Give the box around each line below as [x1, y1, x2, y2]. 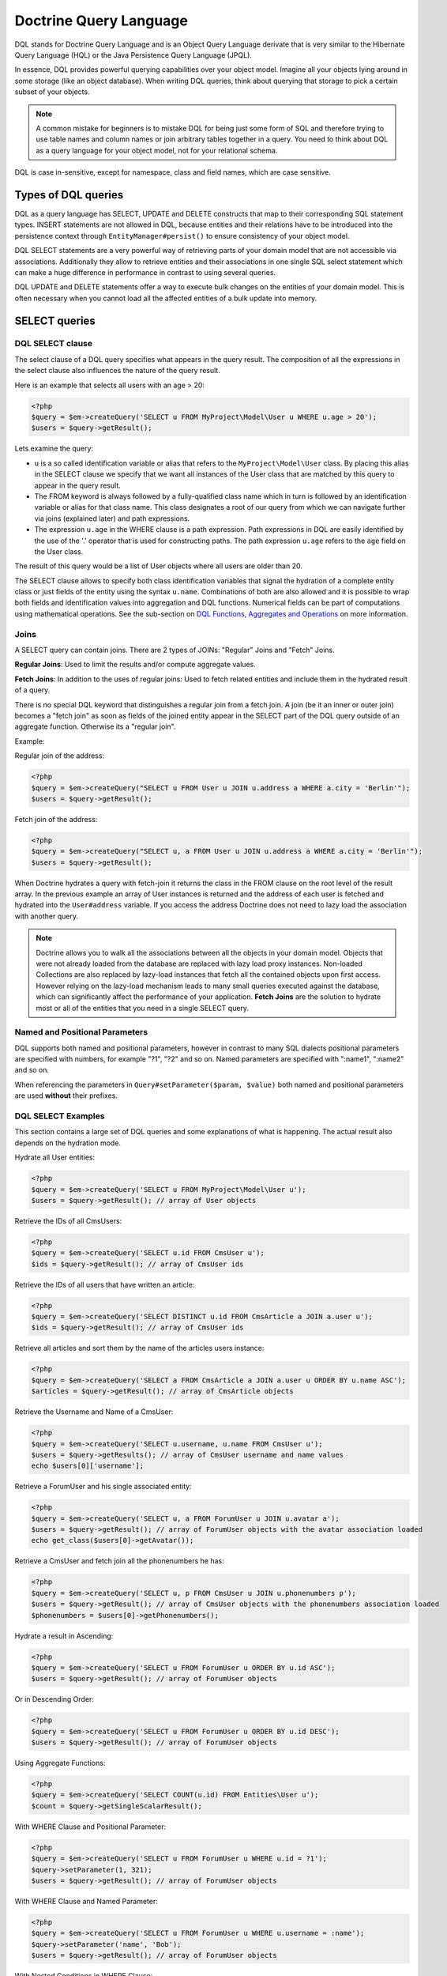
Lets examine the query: [14, 443, 94, 454]
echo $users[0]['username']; [31, 1461, 145, 1470]
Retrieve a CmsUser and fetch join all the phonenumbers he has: [14, 1556, 224, 1566]
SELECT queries [14, 314, 96, 327]
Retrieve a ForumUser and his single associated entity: [14, 1482, 193, 1491]
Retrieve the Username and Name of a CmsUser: [14, 1407, 174, 1416]
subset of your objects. [14, 87, 90, 96]
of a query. [14, 685, 51, 695]
